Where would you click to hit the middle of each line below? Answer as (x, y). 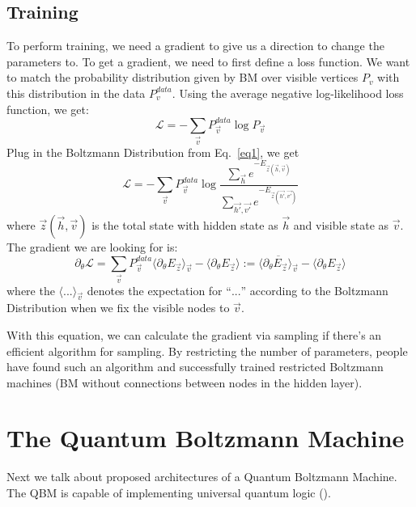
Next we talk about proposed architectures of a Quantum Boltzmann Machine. (202, 477)
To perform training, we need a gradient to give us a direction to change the (195, 46)
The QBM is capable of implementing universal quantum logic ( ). (169, 492)
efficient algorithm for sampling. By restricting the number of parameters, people (207, 351)
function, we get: (48, 109)
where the (31, 290)
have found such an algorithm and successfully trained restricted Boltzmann (195, 367)
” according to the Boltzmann (314, 290)
